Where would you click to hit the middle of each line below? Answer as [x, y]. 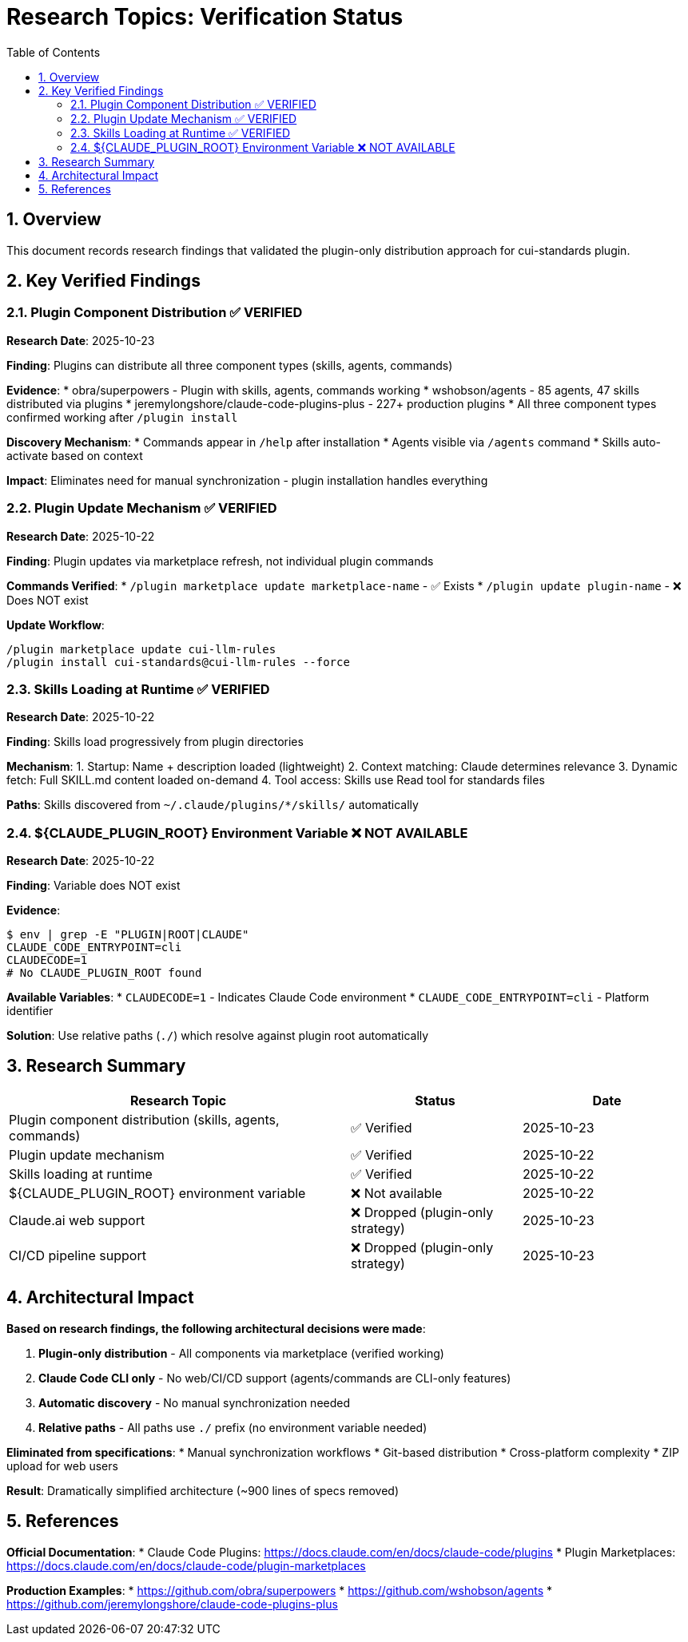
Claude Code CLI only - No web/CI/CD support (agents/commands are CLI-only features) [275, 1378]
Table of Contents [54, 52]
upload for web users [62, 1466]
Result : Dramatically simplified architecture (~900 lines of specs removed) [203, 1490]
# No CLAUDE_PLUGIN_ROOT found [104, 973]
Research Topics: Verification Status [205, 17]
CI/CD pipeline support [78, 1255]
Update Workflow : [56, 625]
